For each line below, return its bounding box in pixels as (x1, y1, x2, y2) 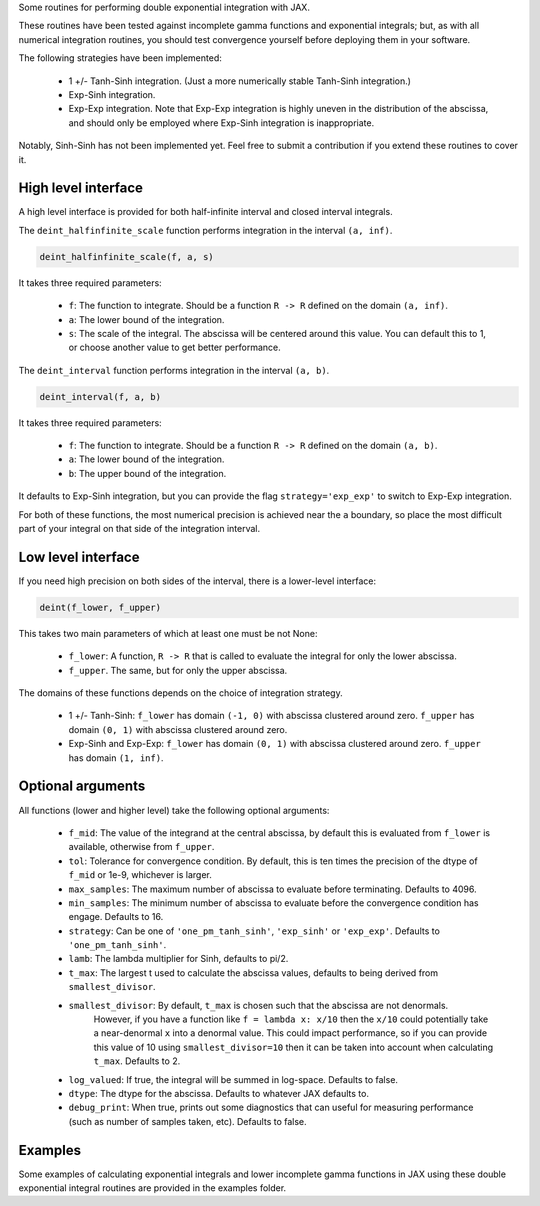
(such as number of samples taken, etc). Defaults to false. (68, 1115, 307, 1127)
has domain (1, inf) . (68, 751, 164, 764)
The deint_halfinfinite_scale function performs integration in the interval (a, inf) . (18, 224, 393, 236)
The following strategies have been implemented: (18, 52, 222, 64)
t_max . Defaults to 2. (93, 1055, 181, 1067)
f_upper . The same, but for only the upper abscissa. (68, 664, 288, 676)
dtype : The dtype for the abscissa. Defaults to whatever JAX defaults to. (68, 1087, 370, 1099)
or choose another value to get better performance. (68, 341, 281, 354)
